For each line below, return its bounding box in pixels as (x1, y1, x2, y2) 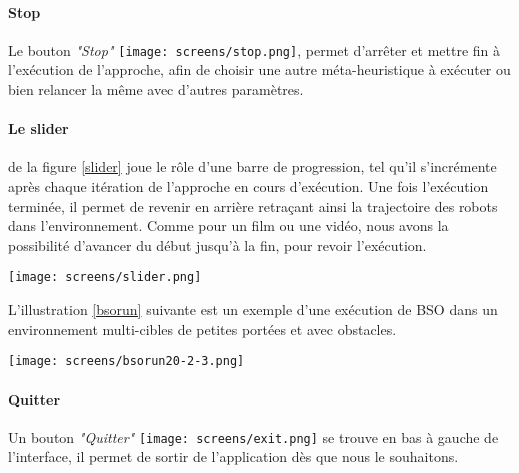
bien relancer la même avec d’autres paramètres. (8, 79, 304, 100)
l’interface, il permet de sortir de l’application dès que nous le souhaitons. (8, 446, 459, 467)
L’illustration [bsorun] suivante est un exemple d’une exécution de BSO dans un (8, 299, 498, 320)
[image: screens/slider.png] (8, 270, 202, 285)
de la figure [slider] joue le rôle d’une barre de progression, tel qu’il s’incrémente (8, 156, 497, 177)
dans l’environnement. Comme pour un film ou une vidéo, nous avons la (8, 215, 449, 236)
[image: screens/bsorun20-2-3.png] (8, 354, 245, 369)
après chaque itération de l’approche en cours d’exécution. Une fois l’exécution (8, 176, 489, 197)
